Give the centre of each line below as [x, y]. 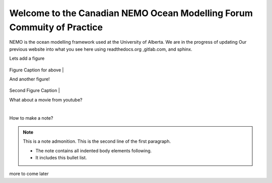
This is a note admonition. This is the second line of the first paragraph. [97, 141]
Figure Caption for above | [37, 70]
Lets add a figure [27, 58]
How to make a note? [31, 118]
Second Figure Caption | [35, 90]
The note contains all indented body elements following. [94, 150]
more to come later [29, 174]
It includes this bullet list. [61, 158]
